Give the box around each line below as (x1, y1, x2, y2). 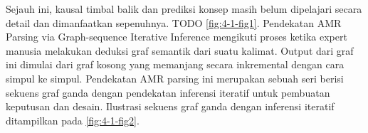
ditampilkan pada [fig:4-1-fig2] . (6, 112, 140, 127)
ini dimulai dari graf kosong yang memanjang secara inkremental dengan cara (6, 57, 345, 72)
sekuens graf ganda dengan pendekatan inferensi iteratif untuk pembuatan (6, 85, 330, 100)
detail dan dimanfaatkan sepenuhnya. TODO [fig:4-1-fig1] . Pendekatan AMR (6, 15, 342, 30)
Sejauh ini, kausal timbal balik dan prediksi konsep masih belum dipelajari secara (6, 1, 362, 16)
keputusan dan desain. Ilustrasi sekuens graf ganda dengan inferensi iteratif (6, 99, 335, 114)
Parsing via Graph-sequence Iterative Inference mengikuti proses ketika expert (6, 29, 347, 44)
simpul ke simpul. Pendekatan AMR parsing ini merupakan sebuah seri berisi (6, 70, 344, 85)
